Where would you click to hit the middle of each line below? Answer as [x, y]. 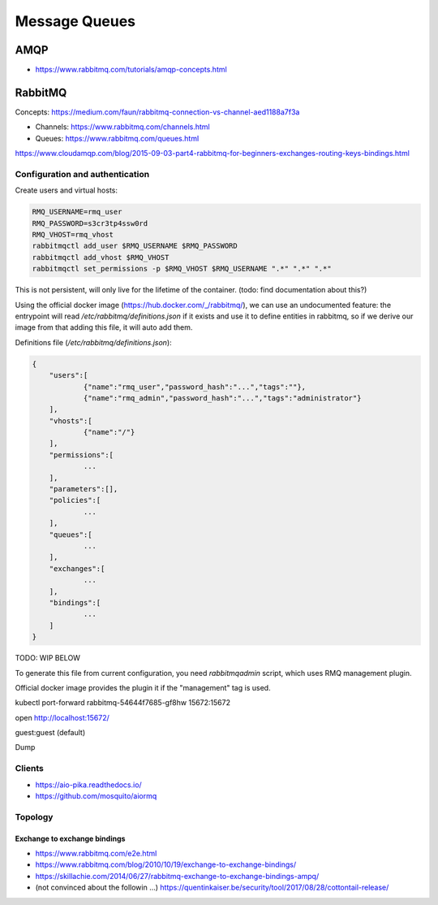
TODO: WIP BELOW [48, 658]
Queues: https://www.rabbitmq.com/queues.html [117, 138]
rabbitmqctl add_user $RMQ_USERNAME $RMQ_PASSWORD [135, 246]
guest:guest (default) [50, 733]
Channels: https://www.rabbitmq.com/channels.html [122, 127]
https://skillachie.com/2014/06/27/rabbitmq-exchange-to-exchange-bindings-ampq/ [177, 876]
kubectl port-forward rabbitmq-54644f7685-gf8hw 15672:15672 [123, 703]
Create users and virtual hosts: [66, 190]
